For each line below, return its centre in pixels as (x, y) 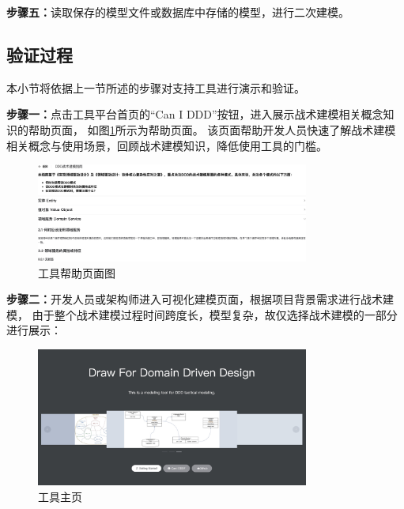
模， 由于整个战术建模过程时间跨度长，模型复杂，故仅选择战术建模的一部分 (202, 314)
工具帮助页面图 (77, 272)
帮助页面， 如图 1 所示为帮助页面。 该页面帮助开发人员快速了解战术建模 (212, 129)
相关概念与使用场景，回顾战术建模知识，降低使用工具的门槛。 (167, 145)
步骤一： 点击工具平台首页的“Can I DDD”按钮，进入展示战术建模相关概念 (195, 114)
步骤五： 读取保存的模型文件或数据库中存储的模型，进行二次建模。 (178, 12)
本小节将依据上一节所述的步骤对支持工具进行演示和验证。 (156, 87)
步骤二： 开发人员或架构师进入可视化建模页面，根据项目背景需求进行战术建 (200, 299)
